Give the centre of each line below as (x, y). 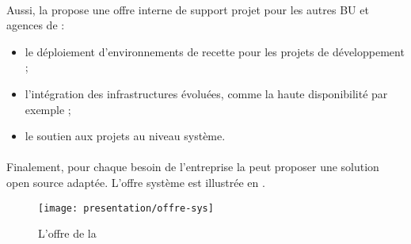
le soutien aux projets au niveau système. (125, 136)
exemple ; (48, 109)
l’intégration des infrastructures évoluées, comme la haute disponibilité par (206, 93)
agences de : (36, 25)
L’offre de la (67, 233)
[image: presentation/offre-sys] (126, 208)
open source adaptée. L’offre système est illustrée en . (136, 182)
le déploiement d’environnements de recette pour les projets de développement (215, 51)
